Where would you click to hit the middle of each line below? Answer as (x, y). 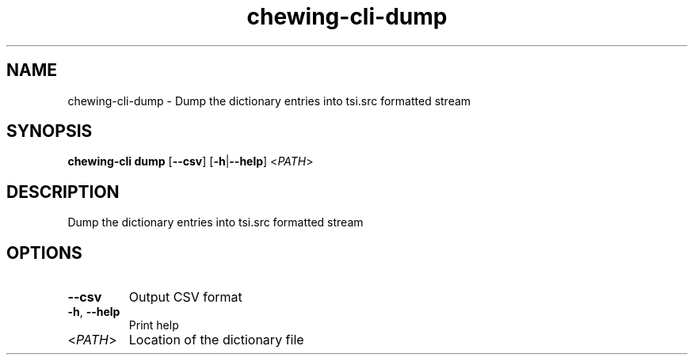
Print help (154, 325)
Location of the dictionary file (216, 340)
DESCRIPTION (63, 192)
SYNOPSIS (50, 131)
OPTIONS (44, 253)
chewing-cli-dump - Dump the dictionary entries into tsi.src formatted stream (269, 101)
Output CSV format (185, 297)
